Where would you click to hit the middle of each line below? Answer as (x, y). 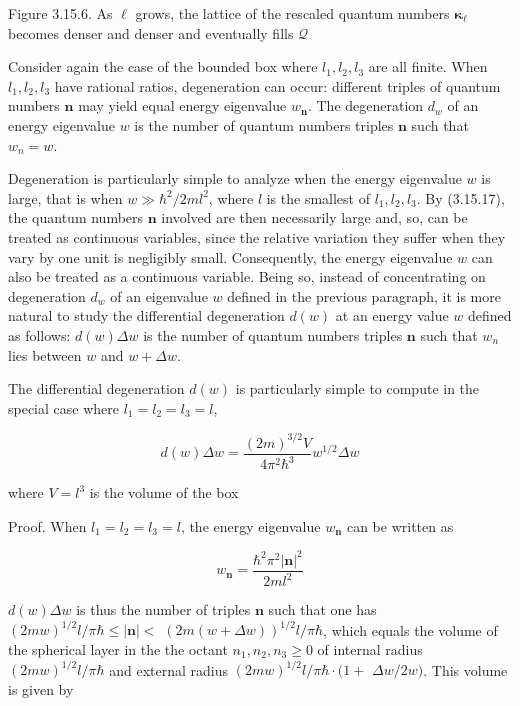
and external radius (168, 669)
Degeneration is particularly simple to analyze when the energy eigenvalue (235, 178)
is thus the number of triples (163, 609)
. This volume (465, 669)
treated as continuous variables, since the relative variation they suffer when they (257, 236)
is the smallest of (318, 197)
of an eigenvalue (159, 295)
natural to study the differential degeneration (146, 315)
